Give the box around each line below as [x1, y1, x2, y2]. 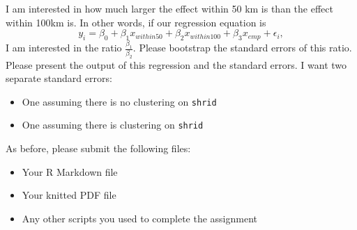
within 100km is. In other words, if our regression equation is [6, 15, 266, 29]
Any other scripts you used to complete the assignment [22, 211, 257, 225]
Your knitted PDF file [22, 188, 116, 202]
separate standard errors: [6, 71, 112, 85]
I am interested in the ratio [6, 40, 122, 55]
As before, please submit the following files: [6, 141, 191, 156]
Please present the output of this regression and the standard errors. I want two [6, 57, 347, 72]
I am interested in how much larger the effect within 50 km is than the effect [6, 1, 333, 15]
